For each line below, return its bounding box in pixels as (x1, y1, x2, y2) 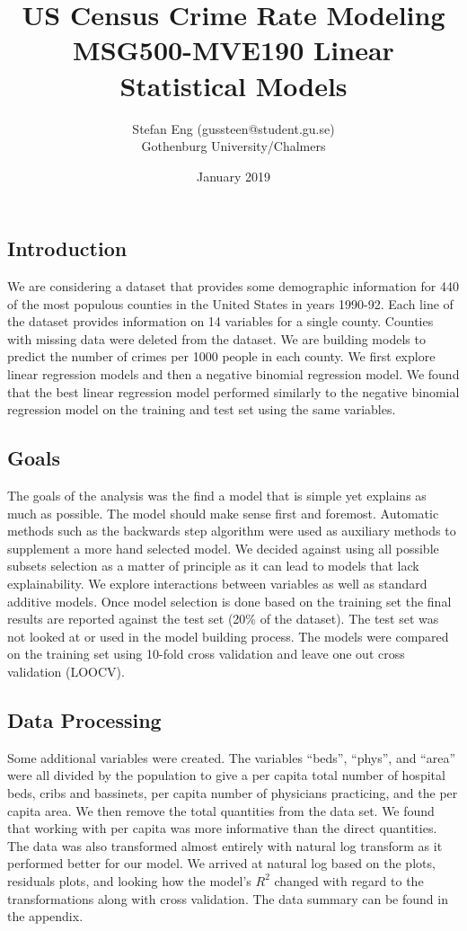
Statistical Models (119, 66, 348, 103)
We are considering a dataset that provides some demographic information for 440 (7, 277, 459, 296)
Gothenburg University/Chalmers (141, 137, 326, 155)
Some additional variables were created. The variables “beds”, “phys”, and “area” (7, 748, 456, 767)
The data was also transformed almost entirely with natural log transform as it (7, 836, 443, 855)
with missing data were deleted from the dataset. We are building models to (7, 329, 426, 348)
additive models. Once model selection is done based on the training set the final (7, 591, 452, 610)
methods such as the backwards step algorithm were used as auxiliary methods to (7, 521, 456, 540)
